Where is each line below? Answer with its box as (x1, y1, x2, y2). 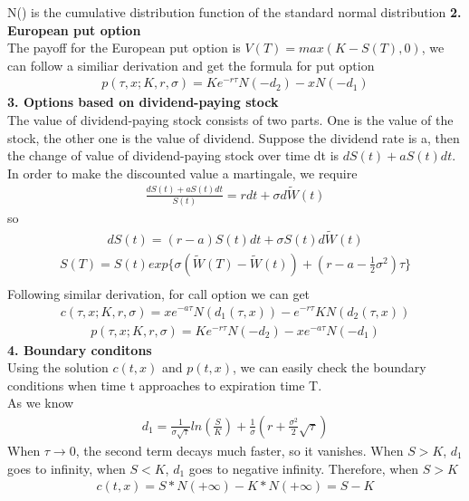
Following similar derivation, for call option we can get (7, 284, 311, 303)
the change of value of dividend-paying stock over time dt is (7, 146, 340, 165)
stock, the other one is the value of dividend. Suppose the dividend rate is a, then (7, 128, 460, 147)
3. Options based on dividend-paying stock (7, 92, 279, 111)
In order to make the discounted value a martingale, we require (7, 163, 358, 182)
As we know (7, 393, 74, 412)
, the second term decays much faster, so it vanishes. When (75, 441, 404, 459)
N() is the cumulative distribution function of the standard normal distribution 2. (7, 3, 462, 21)
